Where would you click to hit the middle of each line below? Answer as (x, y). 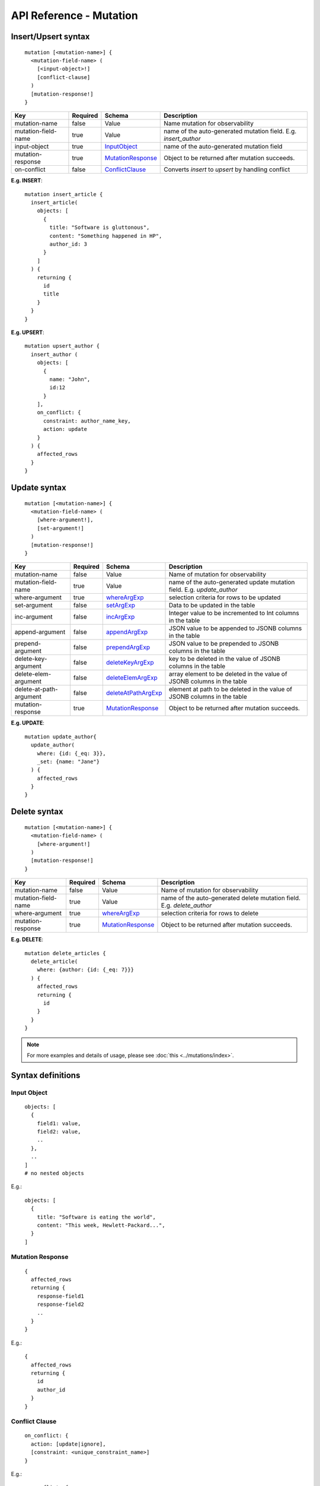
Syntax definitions (46, 1075)
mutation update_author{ (61, 736)
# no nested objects (54, 1173)
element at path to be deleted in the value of (231, 690)
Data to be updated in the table (212, 605)
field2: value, (59, 1132)
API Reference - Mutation (75, 15)
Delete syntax (37, 812)
